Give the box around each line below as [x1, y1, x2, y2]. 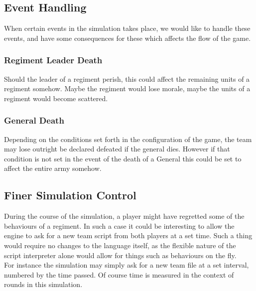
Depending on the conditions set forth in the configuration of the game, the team [4, 134, 252, 144]
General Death [4, 114, 64, 127]
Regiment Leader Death [4, 54, 103, 66]
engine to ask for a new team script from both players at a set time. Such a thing [4, 230, 253, 241]
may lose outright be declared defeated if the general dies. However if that [4, 144, 230, 154]
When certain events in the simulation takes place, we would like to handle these [4, 23, 251, 33]
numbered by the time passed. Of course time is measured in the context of [4, 269, 234, 280]
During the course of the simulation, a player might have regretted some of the [4, 211, 245, 221]
